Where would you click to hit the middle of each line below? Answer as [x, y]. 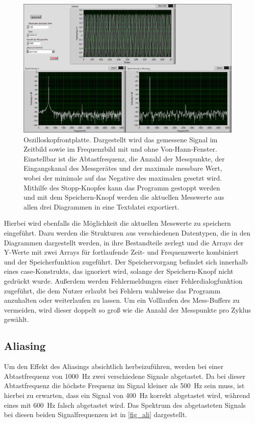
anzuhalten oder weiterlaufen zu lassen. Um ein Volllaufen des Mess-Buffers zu [122, 300]
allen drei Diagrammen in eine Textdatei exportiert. [102, 206]
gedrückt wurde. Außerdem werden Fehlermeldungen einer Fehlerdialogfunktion [123, 281]
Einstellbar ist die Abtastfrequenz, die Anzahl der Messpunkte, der [124, 158]
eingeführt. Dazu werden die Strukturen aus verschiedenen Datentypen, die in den [127, 233]
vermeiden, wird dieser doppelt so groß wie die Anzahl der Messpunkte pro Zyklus [127, 309]
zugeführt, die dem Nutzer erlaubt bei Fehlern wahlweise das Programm [112, 290]
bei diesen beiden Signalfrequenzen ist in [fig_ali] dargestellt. [96, 414]
